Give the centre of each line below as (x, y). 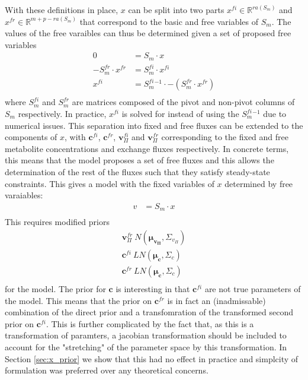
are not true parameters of (253, 288)
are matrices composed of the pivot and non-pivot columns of (183, 102)
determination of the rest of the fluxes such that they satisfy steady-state (137, 171)
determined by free (259, 183)
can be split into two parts (176, 9)
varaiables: (24, 195)
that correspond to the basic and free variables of (169, 21)
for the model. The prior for (55, 288)
